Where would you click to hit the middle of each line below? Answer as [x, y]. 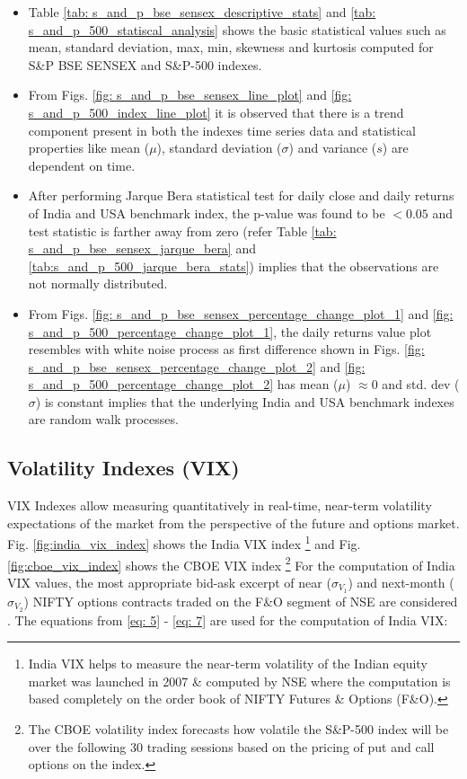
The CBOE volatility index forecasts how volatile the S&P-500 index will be [238, 729]
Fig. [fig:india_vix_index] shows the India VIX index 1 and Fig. [184, 543]
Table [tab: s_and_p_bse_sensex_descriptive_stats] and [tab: [202, 12]
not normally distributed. [98, 283]
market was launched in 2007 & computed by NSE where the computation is [239, 681]
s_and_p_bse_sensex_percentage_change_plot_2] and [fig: [197, 366]
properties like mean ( [89, 148]
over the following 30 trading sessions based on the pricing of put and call [231, 746]
